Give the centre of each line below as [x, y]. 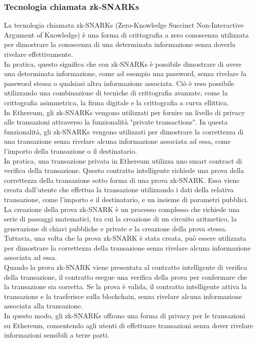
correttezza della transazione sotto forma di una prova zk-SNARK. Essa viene [122, 180]
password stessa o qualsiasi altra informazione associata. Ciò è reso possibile [119, 83]
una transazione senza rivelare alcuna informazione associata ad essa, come [117, 141]
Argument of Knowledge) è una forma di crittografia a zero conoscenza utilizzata [127, 34]
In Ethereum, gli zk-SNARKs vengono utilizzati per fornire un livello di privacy [125, 112]
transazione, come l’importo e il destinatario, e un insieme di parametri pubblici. [126, 199]
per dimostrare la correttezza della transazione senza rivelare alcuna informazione [128, 247]
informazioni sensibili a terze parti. [57, 335]
